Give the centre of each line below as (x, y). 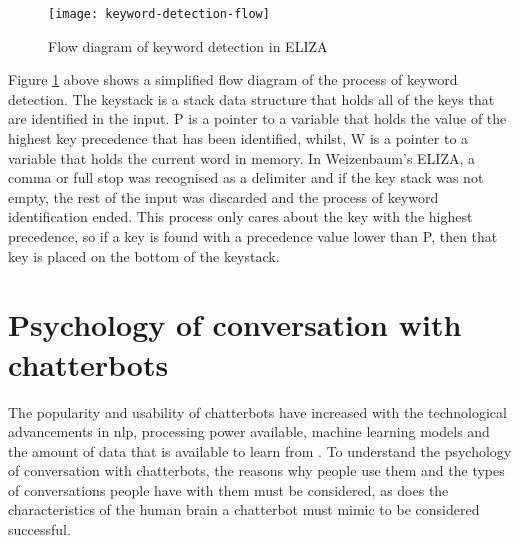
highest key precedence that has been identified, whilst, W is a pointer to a (238, 138)
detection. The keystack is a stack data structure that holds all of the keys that (251, 98)
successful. (39, 529)
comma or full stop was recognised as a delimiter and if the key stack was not (246, 177)
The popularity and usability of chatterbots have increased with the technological (257, 411)
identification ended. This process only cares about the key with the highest (240, 216)
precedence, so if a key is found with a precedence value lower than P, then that (253, 236)
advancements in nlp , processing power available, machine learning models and (249, 431)
